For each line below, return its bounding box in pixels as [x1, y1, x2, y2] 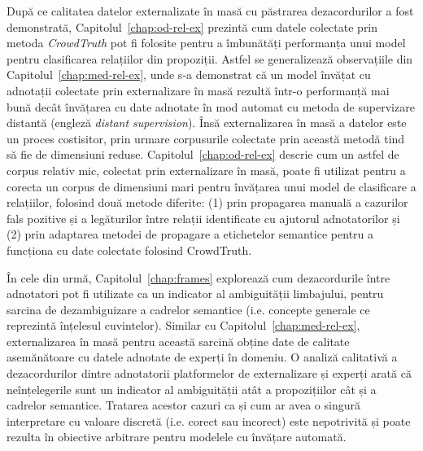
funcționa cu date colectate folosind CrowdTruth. [7, 241, 252, 258]
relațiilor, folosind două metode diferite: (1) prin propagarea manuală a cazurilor [7, 194, 408, 211]
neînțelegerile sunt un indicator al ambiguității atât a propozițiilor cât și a [7, 380, 377, 397]
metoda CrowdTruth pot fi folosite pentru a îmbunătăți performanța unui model [7, 34, 406, 51]
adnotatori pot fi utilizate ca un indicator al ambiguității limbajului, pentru [7, 285, 384, 302]
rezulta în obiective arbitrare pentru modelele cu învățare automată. [7, 428, 347, 445]
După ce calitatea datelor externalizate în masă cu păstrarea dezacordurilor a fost [7, 2, 414, 19]
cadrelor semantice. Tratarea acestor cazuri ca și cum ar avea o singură [7, 396, 360, 414]
